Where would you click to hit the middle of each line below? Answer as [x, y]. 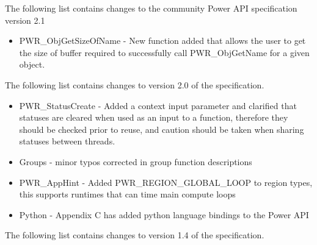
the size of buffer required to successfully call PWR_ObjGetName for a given [164, 52]
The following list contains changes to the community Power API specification [151, 8]
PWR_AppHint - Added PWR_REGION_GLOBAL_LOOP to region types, [166, 182]
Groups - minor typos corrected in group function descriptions [136, 161]
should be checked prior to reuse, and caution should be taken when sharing [162, 129]
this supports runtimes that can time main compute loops [127, 194]
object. [32, 64]
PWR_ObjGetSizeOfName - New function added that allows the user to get [162, 41]
